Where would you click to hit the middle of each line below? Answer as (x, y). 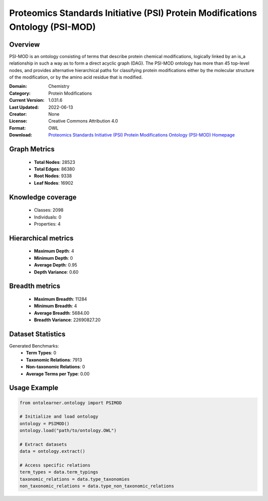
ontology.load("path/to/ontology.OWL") (68, 430)
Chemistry (59, 86)
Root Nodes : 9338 (53, 176)
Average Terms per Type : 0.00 (58, 374)
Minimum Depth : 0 (53, 258)
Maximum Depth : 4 (54, 251)
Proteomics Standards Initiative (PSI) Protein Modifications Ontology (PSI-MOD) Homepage (142, 135)
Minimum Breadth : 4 (56, 306)
